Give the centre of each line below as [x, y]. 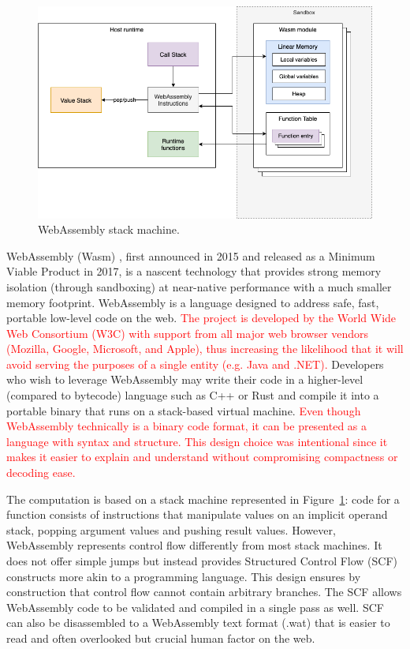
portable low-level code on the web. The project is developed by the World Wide [201, 318]
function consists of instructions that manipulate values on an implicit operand [197, 514]
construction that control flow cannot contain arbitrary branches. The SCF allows [204, 592]
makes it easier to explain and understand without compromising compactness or [202, 457]
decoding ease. [41, 473]
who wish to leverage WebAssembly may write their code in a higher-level [185, 379]
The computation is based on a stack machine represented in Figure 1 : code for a [203, 499]
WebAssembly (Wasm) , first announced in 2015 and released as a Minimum [191, 255]
